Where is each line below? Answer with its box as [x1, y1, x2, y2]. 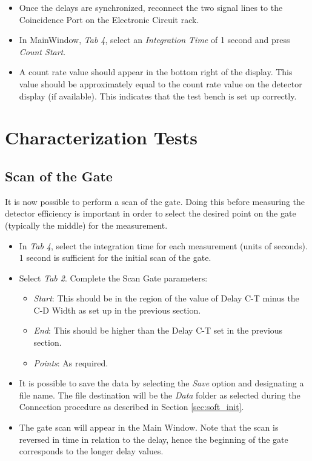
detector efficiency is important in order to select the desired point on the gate [5, 207, 296, 220]
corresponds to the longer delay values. [19, 445, 164, 457]
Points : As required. [33, 356, 108, 369]
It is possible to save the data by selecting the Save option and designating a [19, 377, 304, 389]
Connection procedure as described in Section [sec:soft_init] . [19, 400, 244, 413]
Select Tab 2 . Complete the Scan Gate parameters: [19, 271, 208, 284]
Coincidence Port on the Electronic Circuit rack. [19, 13, 199, 25]
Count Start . [19, 45, 66, 58]
